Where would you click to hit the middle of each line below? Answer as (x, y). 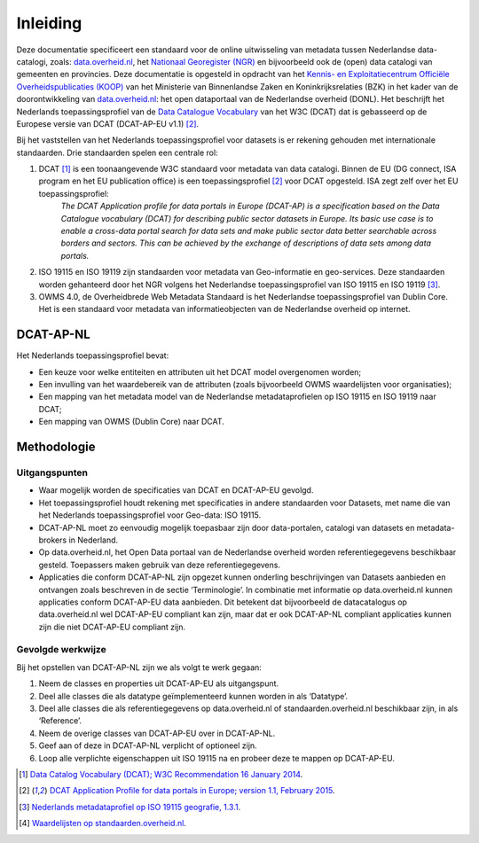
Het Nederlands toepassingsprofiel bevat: (93, 355)
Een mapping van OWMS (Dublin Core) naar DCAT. (132, 422)
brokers (53, 540)
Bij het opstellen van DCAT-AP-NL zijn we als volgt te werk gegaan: (139, 667)
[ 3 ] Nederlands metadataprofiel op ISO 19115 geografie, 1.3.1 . (130, 807)
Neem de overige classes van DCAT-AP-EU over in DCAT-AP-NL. (157, 733)
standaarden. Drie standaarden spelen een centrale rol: (117, 152)
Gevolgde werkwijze (61, 650)
